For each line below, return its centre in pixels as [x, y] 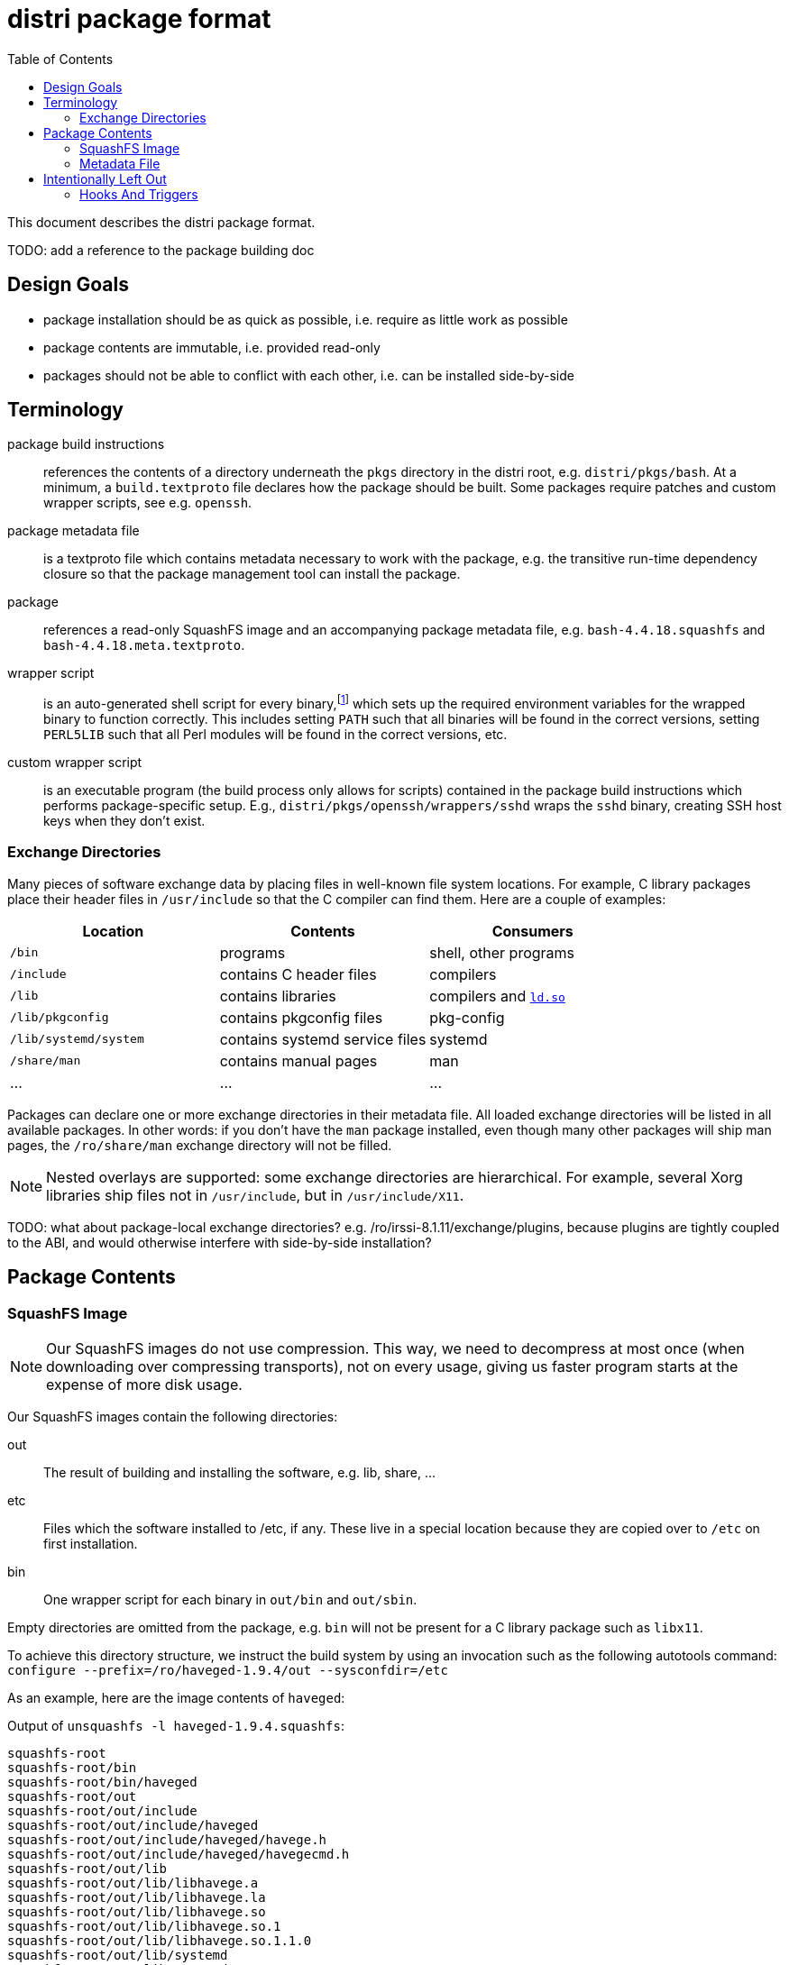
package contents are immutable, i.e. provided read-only [212, 347]
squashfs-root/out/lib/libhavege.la [137, 1898]
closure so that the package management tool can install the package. [252, 574]
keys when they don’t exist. [124, 821]
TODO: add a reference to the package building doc [161, 250]
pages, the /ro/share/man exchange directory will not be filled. [200, 1145]
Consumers [532, 931]
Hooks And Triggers [139, 194]
